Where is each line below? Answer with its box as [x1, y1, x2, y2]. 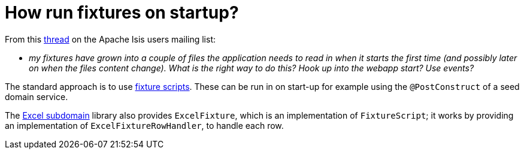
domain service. [5, 91, 68, 102]
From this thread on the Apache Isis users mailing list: [5, 34, 216, 44]
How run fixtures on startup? [5, 2, 239, 23]
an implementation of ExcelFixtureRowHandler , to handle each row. [5, 120, 284, 131]
